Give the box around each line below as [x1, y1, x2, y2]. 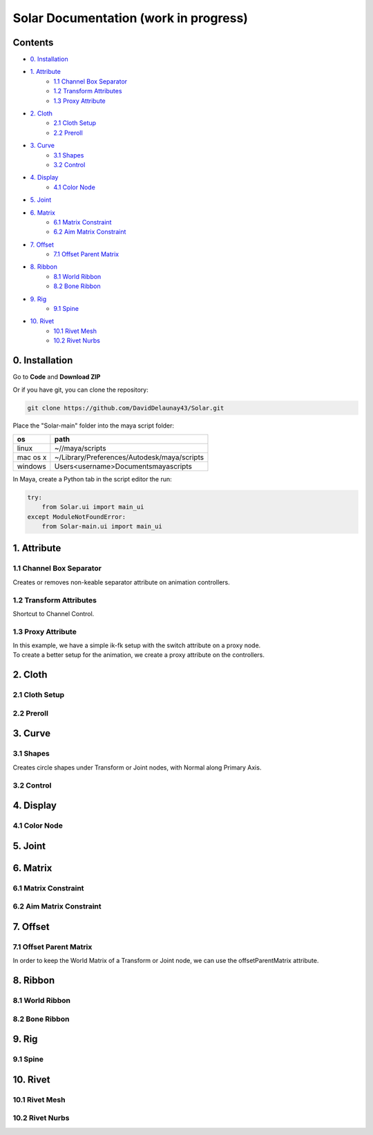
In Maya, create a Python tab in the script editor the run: [12, 475, 172, 483]
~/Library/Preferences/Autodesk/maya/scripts [54, 452, 204, 462]
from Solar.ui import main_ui [41, 503, 144, 511]
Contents [12, 37, 54, 48]
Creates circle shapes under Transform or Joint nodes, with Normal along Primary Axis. [12, 763, 262, 772]
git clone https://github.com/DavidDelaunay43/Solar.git [27, 404, 224, 412]
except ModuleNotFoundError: [27, 513, 126, 521]
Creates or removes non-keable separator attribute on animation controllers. [12, 578, 231, 586]
